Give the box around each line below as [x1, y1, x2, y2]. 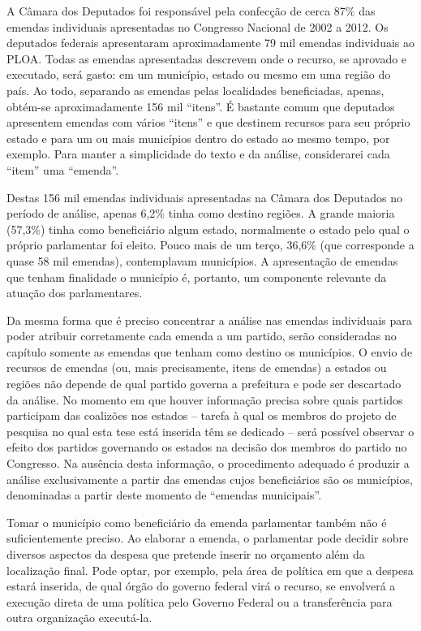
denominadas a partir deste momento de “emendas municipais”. [6, 486, 322, 504]
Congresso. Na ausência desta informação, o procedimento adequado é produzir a [6, 455, 410, 472]
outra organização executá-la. [6, 609, 153, 626]
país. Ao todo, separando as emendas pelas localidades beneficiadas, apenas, [6, 81, 384, 98]
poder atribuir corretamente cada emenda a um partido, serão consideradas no [6, 327, 397, 344]
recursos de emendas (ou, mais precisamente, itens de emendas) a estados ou [6, 359, 387, 376]
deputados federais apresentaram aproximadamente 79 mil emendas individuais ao [6, 34, 415, 51]
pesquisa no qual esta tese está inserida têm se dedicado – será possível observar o [6, 422, 415, 439]
